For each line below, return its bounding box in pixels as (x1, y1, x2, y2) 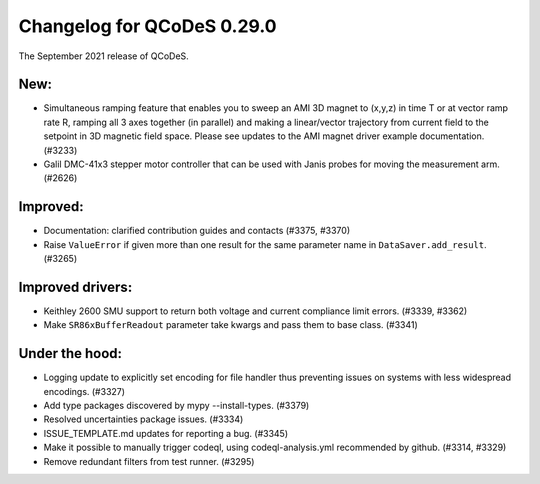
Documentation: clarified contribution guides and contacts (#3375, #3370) (43, 225, 351, 237)
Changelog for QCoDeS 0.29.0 (18, 15, 277, 37)
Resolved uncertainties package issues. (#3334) (43, 413, 244, 425)
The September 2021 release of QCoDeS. (18, 50, 189, 62)
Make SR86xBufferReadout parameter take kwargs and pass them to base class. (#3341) (43, 319, 419, 331)
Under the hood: (18, 345, 123, 362)
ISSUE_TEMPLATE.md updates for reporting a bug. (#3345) (43, 427, 289, 439)
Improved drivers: (18, 278, 133, 295)
